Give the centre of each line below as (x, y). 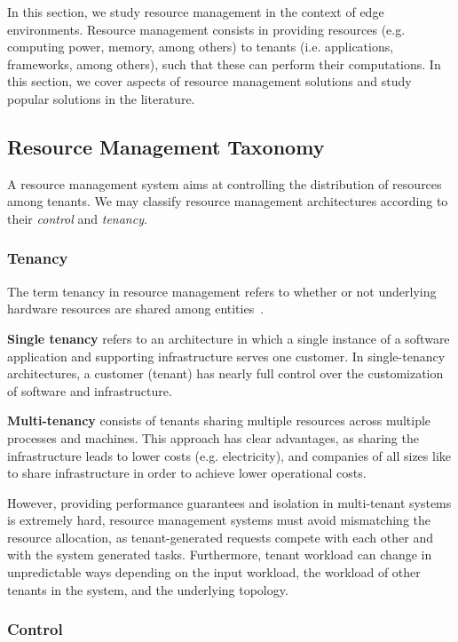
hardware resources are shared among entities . (136, 309)
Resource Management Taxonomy (166, 146)
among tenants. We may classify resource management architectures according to (228, 201)
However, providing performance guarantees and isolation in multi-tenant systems (229, 502)
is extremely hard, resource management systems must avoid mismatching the (219, 520)
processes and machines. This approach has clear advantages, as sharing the (213, 437)
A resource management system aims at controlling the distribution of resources (225, 183)
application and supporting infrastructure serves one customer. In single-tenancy (226, 356)
